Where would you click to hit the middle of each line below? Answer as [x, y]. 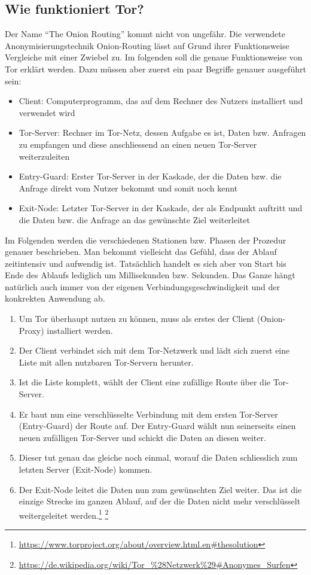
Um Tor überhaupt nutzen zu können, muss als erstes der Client [137, 319]
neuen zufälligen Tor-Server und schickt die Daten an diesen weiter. [142, 437]
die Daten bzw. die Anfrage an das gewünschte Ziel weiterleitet [134, 219]
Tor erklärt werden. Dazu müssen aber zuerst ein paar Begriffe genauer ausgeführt [155, 69]
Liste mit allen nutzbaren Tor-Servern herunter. [106, 362]
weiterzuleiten [44, 156]
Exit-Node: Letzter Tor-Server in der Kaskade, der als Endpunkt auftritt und [161, 208]
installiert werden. [80, 330]
